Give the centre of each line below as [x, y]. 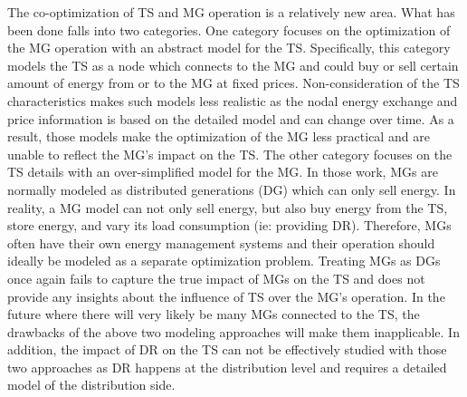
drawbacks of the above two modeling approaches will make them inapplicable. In [233, 331]
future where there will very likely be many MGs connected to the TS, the [214, 314]
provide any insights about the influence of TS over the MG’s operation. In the [226, 296]
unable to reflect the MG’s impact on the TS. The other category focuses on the [230, 154]
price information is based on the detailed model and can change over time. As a [231, 118]
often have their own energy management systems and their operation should [221, 242]
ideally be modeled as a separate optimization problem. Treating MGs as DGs [224, 261]
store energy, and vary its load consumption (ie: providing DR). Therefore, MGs [229, 225]
